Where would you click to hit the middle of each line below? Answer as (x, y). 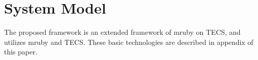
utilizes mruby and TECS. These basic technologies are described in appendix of (129, 42)
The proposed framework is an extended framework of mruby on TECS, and (122, 32)
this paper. (21, 52)
